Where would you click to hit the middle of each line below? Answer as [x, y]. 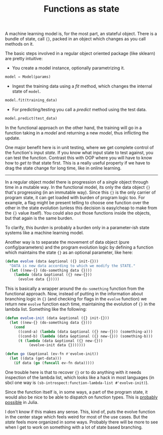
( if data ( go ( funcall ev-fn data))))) [54, 363]
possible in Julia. [22, 402]
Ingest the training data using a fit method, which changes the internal [82, 86]
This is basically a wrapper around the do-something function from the [75, 289]
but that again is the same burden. [39, 218]
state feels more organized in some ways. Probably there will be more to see [81, 422]
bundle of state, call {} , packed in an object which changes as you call [75, 39]
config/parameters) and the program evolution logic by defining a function [79, 247]
